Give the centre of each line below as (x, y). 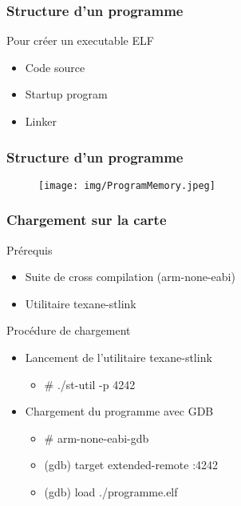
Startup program (66, 94)
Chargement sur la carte (87, 220)
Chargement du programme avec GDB (119, 411)
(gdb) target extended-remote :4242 (131, 465)
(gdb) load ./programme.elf (111, 492)
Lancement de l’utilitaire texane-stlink (119, 357)
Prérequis (30, 249)
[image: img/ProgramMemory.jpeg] (127, 185)
